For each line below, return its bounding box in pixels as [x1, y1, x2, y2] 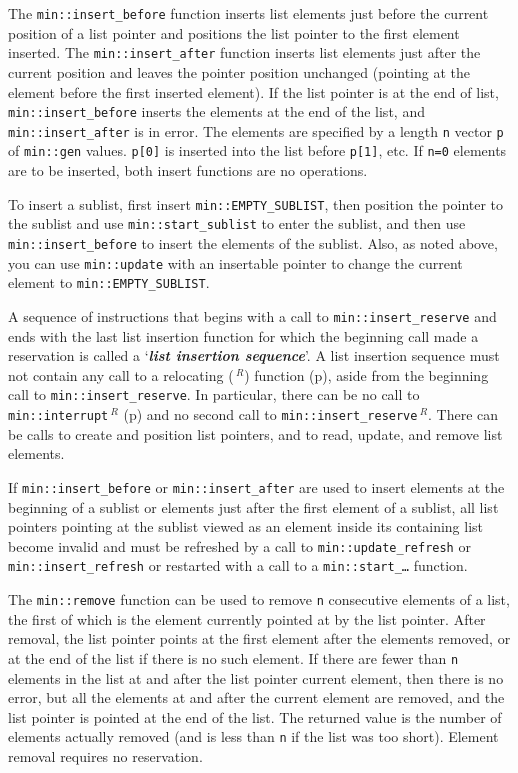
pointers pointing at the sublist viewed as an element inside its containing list [8, 516, 484, 537]
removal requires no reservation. [8, 745, 203, 766]
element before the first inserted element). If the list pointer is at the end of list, [8, 81, 499, 102]
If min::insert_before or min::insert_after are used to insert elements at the [8, 476, 505, 497]
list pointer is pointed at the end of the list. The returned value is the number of [8, 706, 502, 727]
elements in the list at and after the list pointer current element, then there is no [8, 667, 504, 688]
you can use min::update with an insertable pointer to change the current [8, 252, 463, 273]
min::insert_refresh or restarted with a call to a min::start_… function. [8, 555, 468, 576]
